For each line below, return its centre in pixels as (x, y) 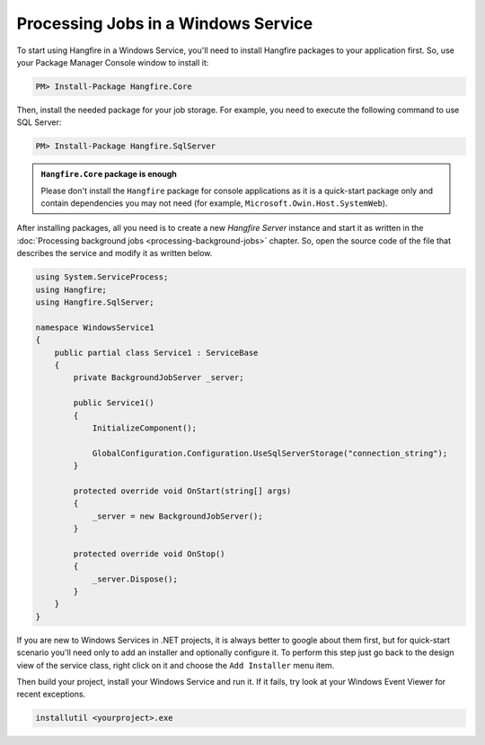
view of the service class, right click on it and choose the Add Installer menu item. (176, 665)
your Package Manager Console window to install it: (113, 62)
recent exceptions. (51, 694)
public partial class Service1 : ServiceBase (156, 352)
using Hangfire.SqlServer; (95, 302)
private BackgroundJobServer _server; (159, 378)
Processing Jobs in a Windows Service (165, 23)
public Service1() (114, 403)
